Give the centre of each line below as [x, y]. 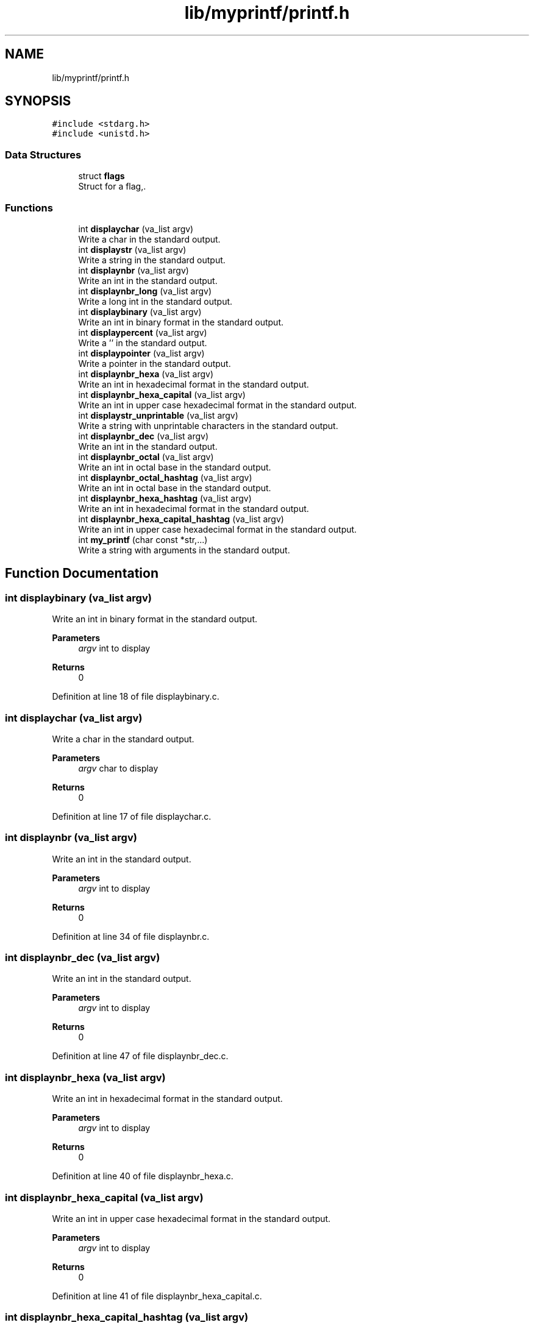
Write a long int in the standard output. [155, 301]
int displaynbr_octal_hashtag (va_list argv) [165, 477]
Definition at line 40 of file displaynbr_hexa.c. [143, 1176]
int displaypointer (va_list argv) [141, 353]
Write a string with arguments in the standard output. [184, 550]
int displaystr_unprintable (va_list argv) [158, 415]
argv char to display [118, 768]
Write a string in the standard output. [152, 260]
